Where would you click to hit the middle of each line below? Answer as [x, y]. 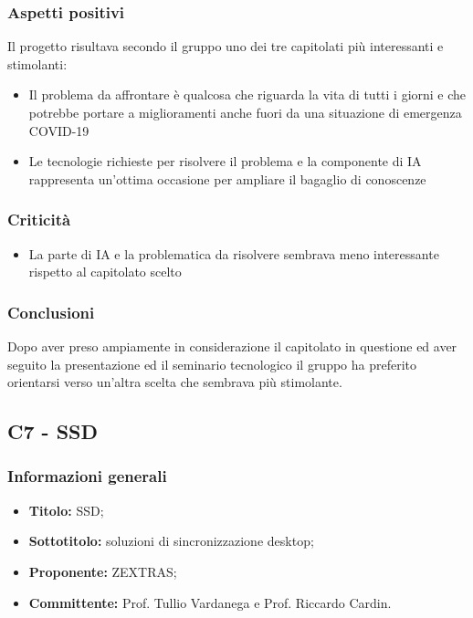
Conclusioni [51, 312]
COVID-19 [59, 130]
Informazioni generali [87, 476]
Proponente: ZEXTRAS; [103, 571]
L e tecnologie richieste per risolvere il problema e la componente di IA [225, 161]
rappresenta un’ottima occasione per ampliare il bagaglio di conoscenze [227, 178]
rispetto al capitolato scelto [105, 272]
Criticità [39, 220]
